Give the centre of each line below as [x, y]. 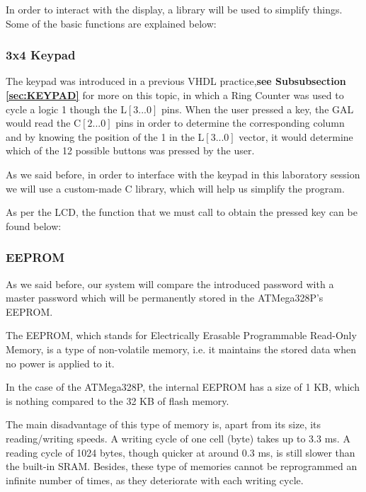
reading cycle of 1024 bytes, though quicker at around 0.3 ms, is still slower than [181, 452]
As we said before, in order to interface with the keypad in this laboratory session [183, 174]
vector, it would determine [296, 136]
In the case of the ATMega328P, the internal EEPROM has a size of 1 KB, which [183, 387]
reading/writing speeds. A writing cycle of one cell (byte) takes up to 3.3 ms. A [178, 438]
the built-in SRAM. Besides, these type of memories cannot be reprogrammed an [182, 466]
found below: [34, 225]
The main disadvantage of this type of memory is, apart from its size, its [164, 424]
